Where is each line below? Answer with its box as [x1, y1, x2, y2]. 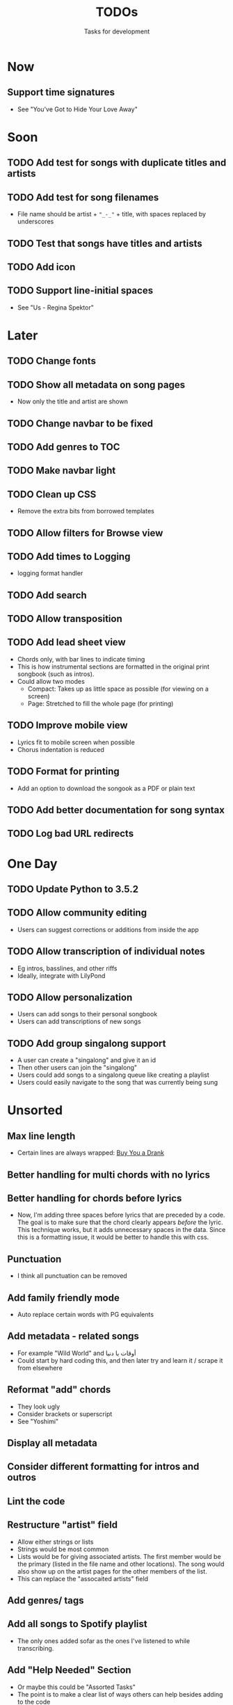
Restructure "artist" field [7, 1519, 118, 1531]
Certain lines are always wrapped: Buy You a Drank [17, 1148, 165, 1157]
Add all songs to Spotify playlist [7, 1618, 147, 1630]
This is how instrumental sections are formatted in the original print [17, 662, 210, 671]
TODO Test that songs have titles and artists [7, 237, 203, 249]
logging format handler [17, 569, 83, 577]
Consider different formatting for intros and [7, 1461, 200, 1473]
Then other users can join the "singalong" [17, 1064, 138, 1072]
